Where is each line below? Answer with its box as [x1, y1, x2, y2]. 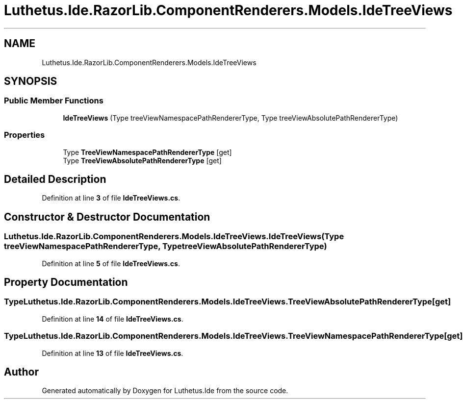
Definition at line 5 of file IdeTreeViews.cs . [42, 259, 180, 268]
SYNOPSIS [4, 75, 57, 88]
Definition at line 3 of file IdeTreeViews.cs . [42, 194, 180, 202]
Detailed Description [4, 173, 106, 185]
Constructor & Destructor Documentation [4, 210, 210, 223]
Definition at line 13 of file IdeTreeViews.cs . [42, 349, 183, 357]
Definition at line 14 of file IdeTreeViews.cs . [42, 314, 183, 323]
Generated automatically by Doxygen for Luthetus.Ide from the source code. [42, 386, 288, 395]
